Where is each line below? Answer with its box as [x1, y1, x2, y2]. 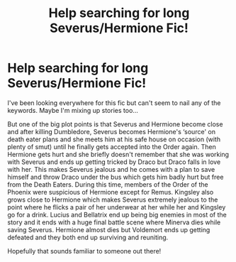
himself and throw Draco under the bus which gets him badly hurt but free [7, 173, 224, 181]
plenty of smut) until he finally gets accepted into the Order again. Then [7, 142, 216, 151]
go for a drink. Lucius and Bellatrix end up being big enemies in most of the [7, 210, 227, 219]
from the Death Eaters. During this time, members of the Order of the [7, 180, 208, 189]
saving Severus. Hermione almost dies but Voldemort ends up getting [7, 225, 210, 234]
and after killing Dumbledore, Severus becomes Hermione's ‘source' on [7, 127, 216, 136]
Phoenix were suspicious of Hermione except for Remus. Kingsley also [7, 187, 214, 196]
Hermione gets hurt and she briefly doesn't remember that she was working [7, 150, 229, 158]
